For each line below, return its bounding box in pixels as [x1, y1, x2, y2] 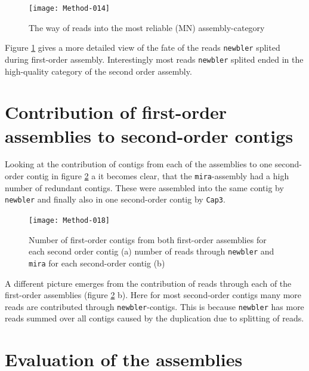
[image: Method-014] [29, 4, 110, 13]
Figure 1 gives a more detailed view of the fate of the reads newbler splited [5, 41, 280, 54]
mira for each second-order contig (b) [29, 256, 165, 269]
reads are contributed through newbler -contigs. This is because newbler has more [5, 300, 304, 312]
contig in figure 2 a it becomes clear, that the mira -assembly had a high [26, 170, 289, 182]
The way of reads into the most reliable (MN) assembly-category [29, 21, 265, 33]
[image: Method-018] [29, 216, 110, 225]
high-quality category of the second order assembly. [5, 65, 192, 77]
